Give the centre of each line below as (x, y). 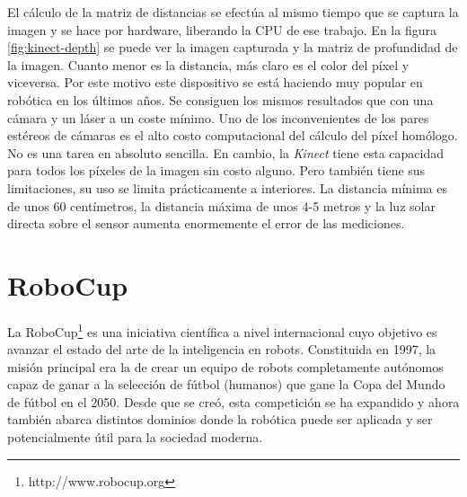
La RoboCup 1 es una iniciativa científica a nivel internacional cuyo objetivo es (222, 330)
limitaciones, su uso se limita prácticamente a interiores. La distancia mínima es (228, 187)
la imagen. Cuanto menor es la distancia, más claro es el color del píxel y (208, 64)
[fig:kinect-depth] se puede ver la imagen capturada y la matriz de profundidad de (233, 47)
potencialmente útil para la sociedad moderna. (135, 437)
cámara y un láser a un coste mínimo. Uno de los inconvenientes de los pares (218, 117)
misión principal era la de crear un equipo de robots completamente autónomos (225, 366)
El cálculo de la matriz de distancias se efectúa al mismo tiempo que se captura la (233, 12)
